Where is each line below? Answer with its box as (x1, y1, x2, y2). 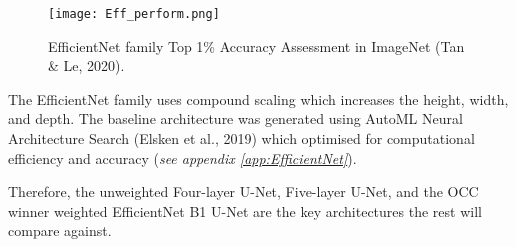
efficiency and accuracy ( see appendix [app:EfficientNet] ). (8, 147, 357, 168)
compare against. (8, 220, 112, 241)
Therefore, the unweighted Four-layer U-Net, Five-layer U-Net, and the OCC (8, 181, 479, 202)
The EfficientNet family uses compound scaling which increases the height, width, (8, 88, 509, 109)
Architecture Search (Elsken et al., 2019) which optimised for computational (8, 128, 475, 149)
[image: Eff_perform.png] (48, 7, 220, 21)
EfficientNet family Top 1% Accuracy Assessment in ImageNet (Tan (48, 35, 465, 56)
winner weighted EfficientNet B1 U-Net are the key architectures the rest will (8, 200, 482, 221)
